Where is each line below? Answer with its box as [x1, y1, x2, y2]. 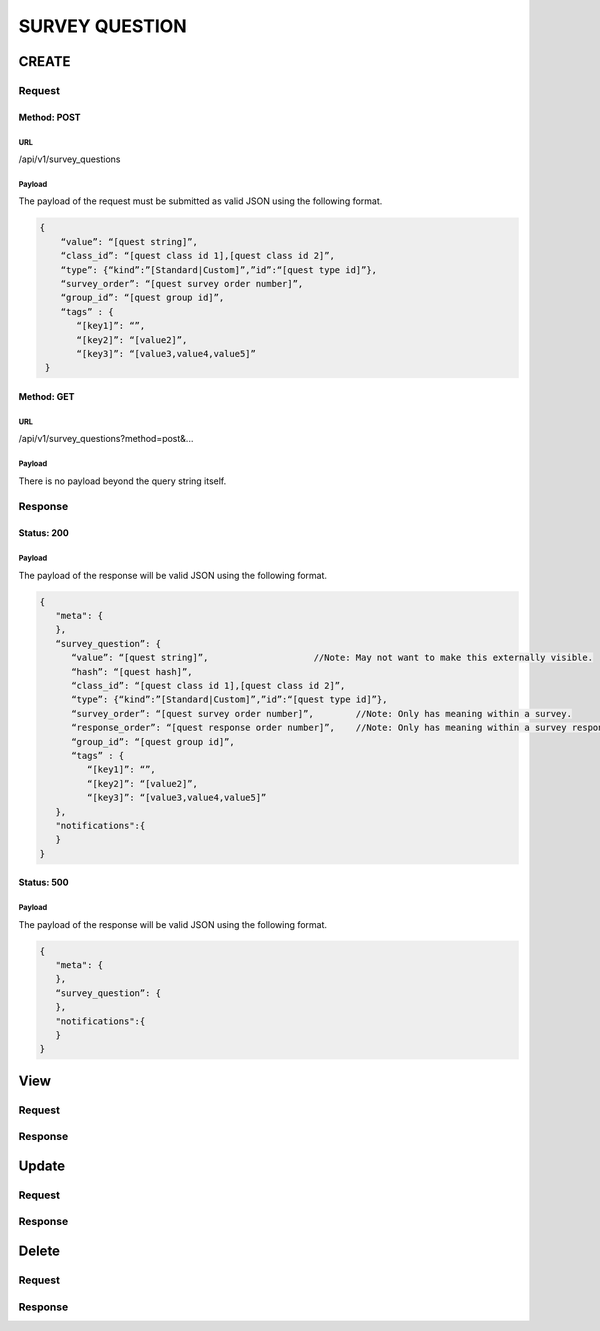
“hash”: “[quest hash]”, [71, 666, 194, 677]
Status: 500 [18, 876, 69, 889]
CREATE [18, 53, 71, 70]
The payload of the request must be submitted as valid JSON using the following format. [18, 195, 383, 207]
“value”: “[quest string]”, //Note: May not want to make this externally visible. [71, 652, 594, 664]
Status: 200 [18, 527, 69, 539]
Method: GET [18, 390, 75, 402]
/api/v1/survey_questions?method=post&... [18, 433, 194, 445]
